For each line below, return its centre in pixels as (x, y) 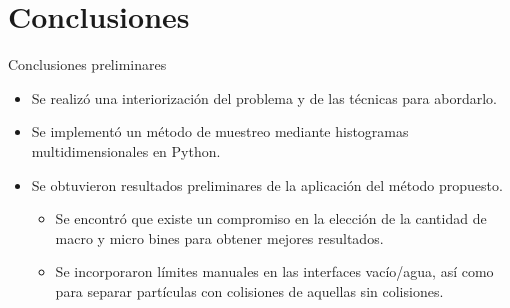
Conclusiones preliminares (87, 64)
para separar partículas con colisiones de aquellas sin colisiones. (249, 290)
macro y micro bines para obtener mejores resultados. (219, 237)
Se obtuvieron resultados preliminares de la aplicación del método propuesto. (267, 184)
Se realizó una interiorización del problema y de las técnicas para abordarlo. (264, 97)
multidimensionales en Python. (126, 150)
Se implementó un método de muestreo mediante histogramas (220, 131)
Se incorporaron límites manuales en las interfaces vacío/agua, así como (274, 271)
